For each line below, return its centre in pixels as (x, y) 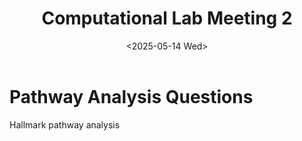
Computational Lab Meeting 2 (167, 18)
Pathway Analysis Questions (131, 96)
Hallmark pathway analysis (65, 124)
